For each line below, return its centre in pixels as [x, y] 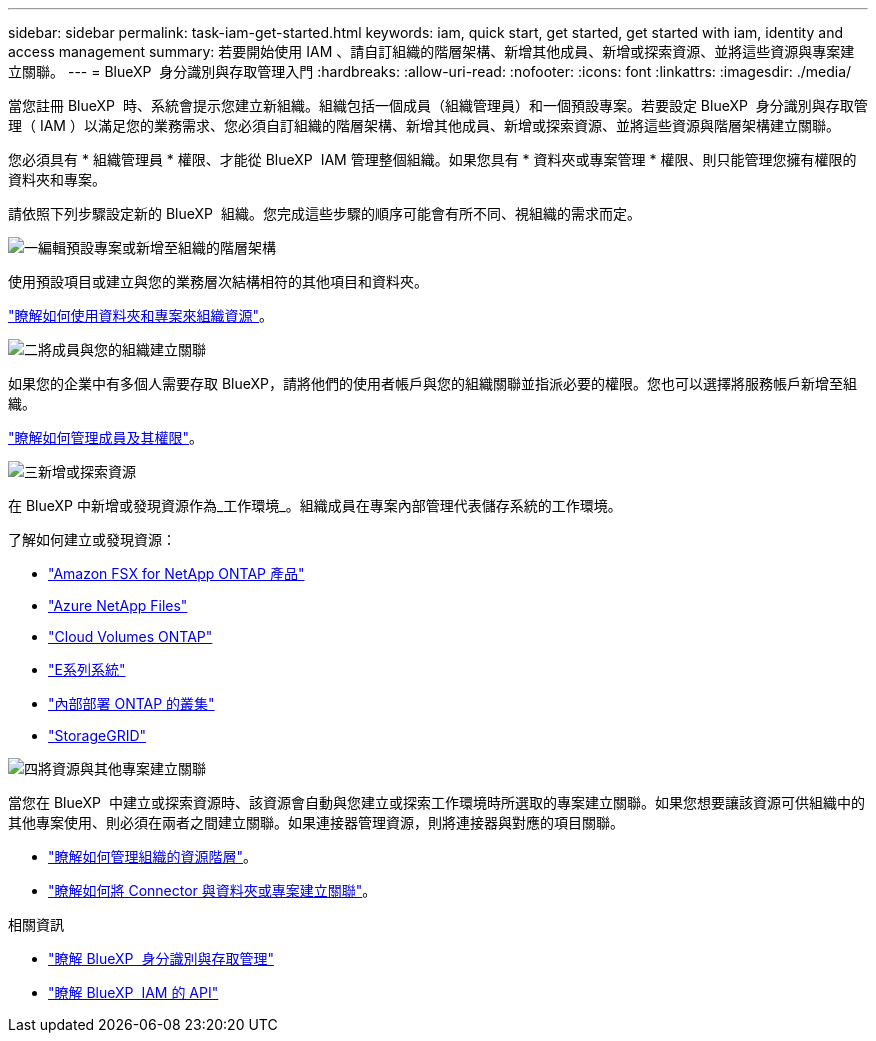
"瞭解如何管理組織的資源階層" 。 [153, 856]
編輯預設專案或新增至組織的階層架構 [157, 247]
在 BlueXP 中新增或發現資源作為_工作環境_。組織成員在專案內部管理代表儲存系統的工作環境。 [315, 505]
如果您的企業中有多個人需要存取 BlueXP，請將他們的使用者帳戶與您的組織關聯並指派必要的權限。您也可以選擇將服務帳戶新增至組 [433, 383]
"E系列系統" [87, 669]
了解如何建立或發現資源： [92, 539]
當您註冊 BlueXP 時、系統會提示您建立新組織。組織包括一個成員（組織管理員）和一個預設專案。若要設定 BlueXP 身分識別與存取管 [438, 105]
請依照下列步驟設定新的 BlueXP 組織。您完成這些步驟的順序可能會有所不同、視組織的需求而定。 [324, 213]
